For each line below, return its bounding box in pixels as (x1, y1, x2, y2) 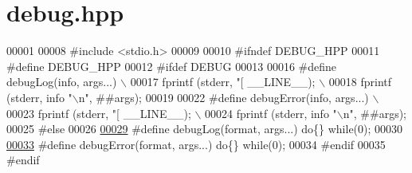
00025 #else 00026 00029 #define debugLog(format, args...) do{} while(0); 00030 (6, 120, 403, 137)
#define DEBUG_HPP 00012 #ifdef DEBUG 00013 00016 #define (6, 57, 337, 74)
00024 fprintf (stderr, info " (205, 104, 337, 121)
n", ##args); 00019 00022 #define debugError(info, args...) (78, 88, 369, 105)
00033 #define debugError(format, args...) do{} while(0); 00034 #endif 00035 (6, 136, 386, 152)
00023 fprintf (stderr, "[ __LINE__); (6, 104, 191, 121)
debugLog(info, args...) (6, 73, 117, 90)
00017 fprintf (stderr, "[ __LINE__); (130, 73, 316, 90)
